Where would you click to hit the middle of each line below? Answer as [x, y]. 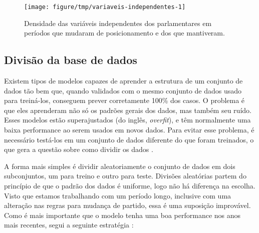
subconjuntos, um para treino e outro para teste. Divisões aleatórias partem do [125, 176]
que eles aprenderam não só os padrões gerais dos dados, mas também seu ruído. [128, 110]
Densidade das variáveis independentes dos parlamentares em [118, 23]
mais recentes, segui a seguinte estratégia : [69, 225]
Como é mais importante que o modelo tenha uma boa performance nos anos [122, 215]
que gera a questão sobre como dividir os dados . [79, 149]
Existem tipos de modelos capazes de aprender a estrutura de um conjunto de [123, 81]
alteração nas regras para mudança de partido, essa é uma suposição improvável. [127, 205]
